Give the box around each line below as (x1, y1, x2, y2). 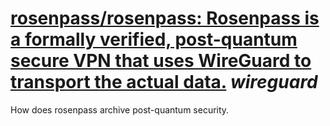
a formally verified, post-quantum (10, 28, 298, 51)
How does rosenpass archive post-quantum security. (10, 103, 230, 116)
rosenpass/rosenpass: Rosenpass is (10, 7, 320, 30)
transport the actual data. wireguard (10, 71, 318, 94)
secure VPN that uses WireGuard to (10, 50, 312, 72)
